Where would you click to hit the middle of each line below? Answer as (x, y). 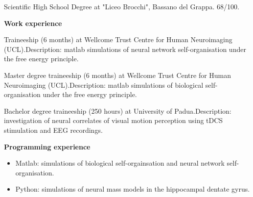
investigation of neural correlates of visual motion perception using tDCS (114, 120)
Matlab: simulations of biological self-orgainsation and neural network (120, 163)
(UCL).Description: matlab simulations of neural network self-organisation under (125, 49)
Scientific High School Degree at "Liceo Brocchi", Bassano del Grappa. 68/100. (122, 6)
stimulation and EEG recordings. (53, 130)
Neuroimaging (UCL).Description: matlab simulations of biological (104, 85)
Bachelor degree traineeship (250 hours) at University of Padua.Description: (118, 111)
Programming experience (47, 146)
